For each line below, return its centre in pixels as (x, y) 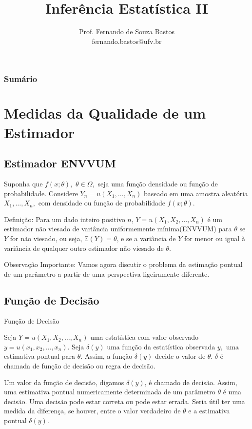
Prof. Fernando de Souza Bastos (127, 31)
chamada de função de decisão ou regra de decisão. (80, 365)
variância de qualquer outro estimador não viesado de (84, 248)
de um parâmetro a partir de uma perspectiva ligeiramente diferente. (107, 274)
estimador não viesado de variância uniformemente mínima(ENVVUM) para (118, 229)
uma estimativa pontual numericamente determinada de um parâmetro (110, 392)
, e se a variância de (146, 238)
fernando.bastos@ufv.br (127, 41)
